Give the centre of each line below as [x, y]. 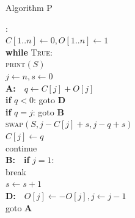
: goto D [49, 100]
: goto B [48, 111]
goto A [19, 207]
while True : [29, 52]
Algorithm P [29, 7]
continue [21, 147]
